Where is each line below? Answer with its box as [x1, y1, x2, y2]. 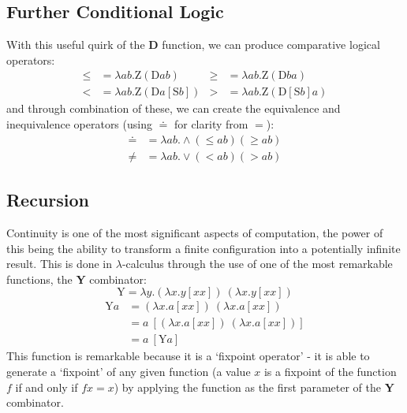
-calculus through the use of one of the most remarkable [121, 255, 393, 272]
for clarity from [174, 116, 248, 132]
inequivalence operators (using [6, 116, 152, 132]
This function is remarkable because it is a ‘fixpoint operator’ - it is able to [6, 348, 370, 364]
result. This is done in [6, 255, 113, 272]
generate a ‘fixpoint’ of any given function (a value [6, 363, 251, 379]
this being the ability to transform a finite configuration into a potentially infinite [6, 240, 401, 256]
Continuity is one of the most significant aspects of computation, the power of [6, 224, 383, 240]
